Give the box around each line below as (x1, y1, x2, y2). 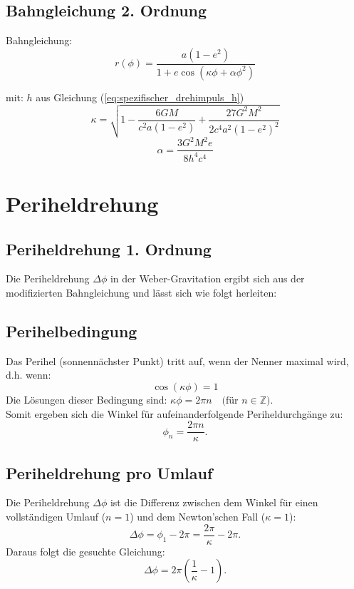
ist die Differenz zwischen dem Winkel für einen (110, 495, 318, 510)
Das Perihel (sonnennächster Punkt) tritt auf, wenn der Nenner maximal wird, (6, 353, 349, 368)
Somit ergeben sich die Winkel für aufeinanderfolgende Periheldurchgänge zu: (6, 406, 343, 421)
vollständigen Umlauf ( (6, 508, 106, 523)
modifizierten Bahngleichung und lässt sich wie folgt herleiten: (6, 285, 277, 299)
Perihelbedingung (6, 319, 137, 342)
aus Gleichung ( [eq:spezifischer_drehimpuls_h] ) (36, 89, 244, 104)
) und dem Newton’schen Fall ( (130, 508, 266, 523)
